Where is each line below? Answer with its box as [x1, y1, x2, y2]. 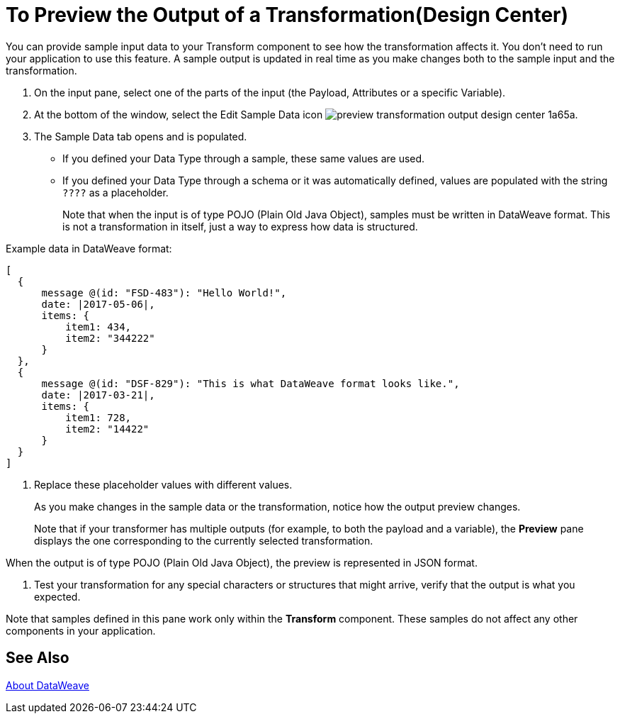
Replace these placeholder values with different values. [34, 478, 293, 491]
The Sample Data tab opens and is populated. [34, 130, 247, 143]
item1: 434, [65, 321, 132, 333]
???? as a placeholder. [62, 186, 169, 199]
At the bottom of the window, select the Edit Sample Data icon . [34, 108, 578, 121]
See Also [6, 649, 69, 667]
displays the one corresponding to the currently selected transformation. [34, 534, 373, 547]
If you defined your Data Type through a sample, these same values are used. [62, 152, 425, 165]
